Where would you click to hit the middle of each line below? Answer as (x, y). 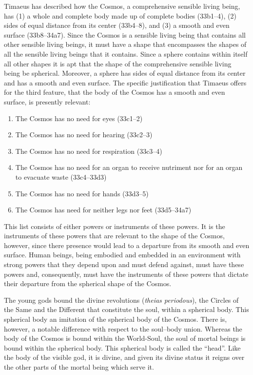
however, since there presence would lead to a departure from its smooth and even (127, 245)
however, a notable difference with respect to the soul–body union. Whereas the (123, 328)
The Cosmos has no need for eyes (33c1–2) (79, 118)
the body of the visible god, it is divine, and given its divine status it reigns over (124, 357)
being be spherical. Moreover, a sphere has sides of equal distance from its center (125, 73)
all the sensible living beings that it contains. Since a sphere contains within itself (126, 53)
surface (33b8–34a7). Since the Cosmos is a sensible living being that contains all (125, 34)
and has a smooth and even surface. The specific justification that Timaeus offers (125, 82)
